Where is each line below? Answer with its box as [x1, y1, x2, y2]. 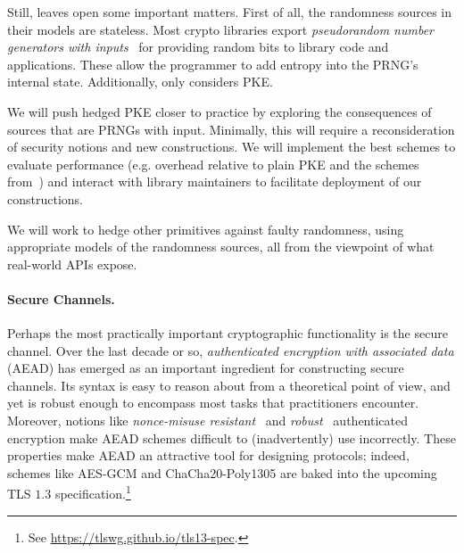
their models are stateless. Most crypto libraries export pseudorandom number [7, 20, 435, 38]
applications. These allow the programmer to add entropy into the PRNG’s [7, 54, 418, 73]
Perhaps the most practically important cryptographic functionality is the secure [7, 324, 448, 343]
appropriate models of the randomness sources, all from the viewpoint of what [7, 237, 435, 256]
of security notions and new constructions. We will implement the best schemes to [7, 137, 456, 156]
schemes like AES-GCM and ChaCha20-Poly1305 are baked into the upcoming [7, 463, 437, 482]
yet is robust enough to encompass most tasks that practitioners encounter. [7, 393, 419, 412]
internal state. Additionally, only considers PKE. [7, 72, 273, 91]
